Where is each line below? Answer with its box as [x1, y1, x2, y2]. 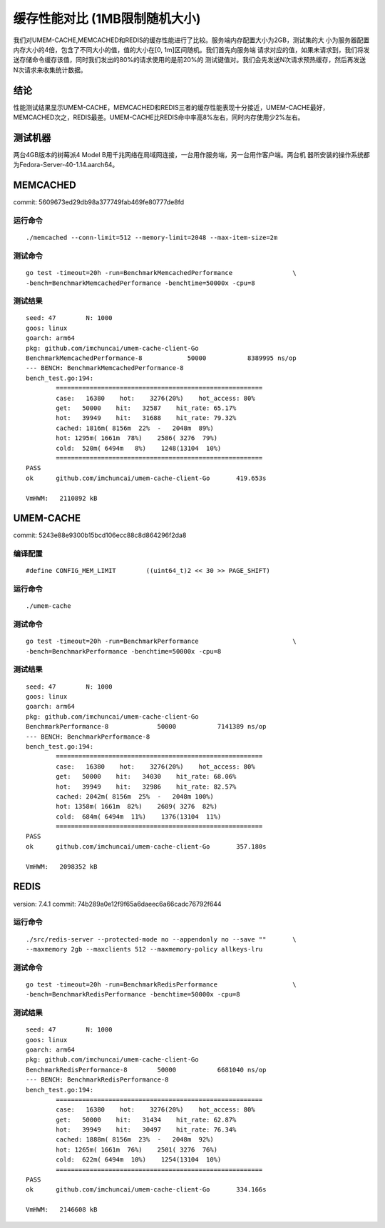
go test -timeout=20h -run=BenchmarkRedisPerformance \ [26, 980, 297, 989]
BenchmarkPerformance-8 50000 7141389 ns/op [26, 722, 267, 731]
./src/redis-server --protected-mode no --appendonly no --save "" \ [26, 935, 297, 943]
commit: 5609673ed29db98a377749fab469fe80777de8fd [13, 198, 185, 206]
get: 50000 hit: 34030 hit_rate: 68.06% [56, 772, 237, 781]
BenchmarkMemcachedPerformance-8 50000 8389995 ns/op [26, 354, 297, 362]
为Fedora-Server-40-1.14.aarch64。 [13, 161, 119, 169]
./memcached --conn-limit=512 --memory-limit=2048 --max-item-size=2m [26, 234, 278, 242]
